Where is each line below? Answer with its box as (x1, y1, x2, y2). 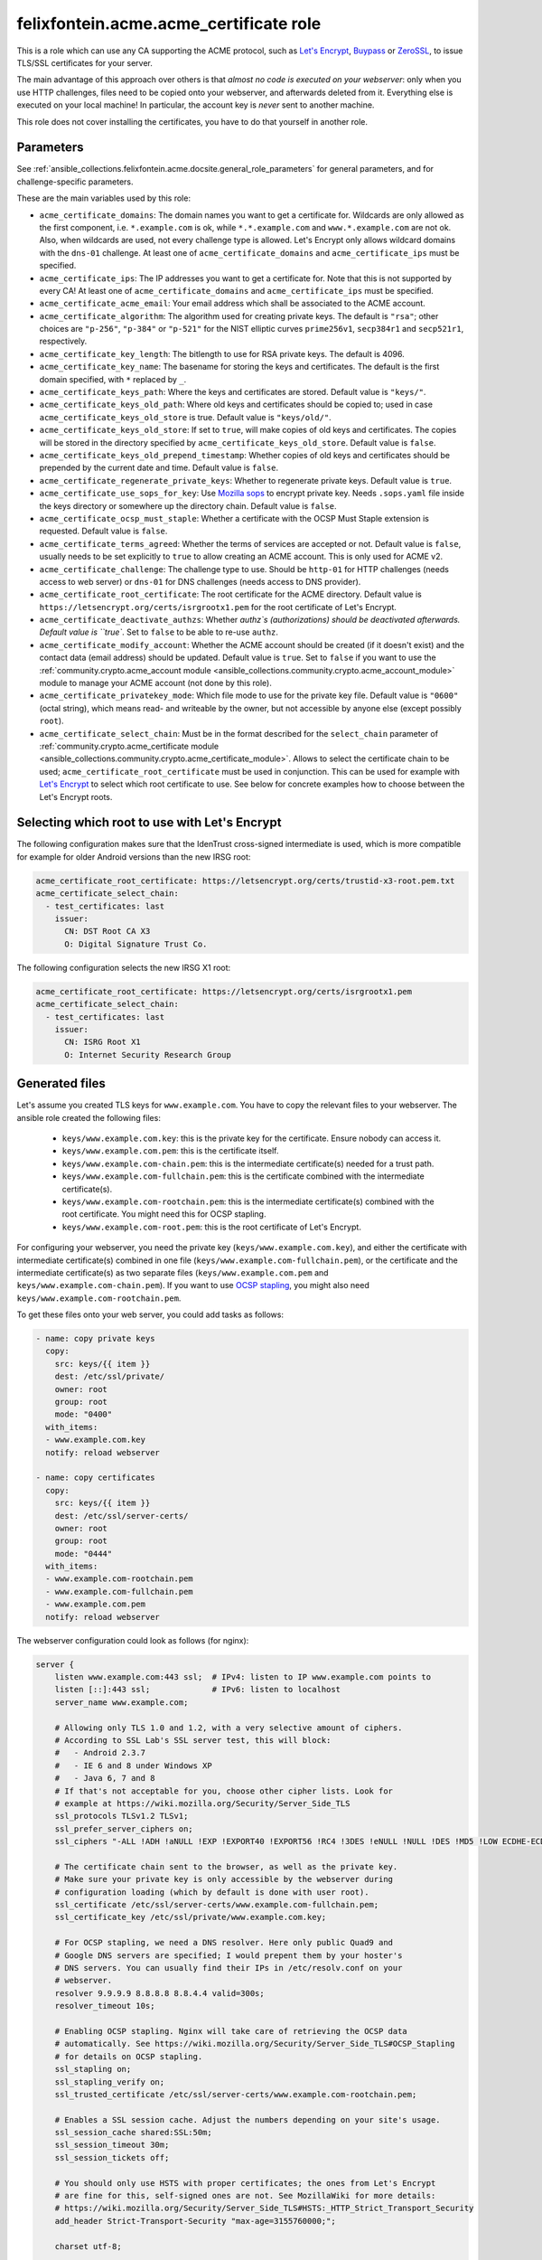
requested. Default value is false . (39, 525, 168, 537)
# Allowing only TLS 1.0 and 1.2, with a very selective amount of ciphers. (54, 1722, 403, 1733)
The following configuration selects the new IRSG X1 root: (16, 962, 231, 973)
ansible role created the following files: (16, 1112, 162, 1123)
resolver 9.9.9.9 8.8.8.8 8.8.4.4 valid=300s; (54, 1988, 266, 1998)
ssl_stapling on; (54, 2064, 132, 2075)
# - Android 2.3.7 (54, 1747, 146, 1758)
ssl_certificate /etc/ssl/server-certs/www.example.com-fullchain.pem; (54, 1899, 379, 1910)
